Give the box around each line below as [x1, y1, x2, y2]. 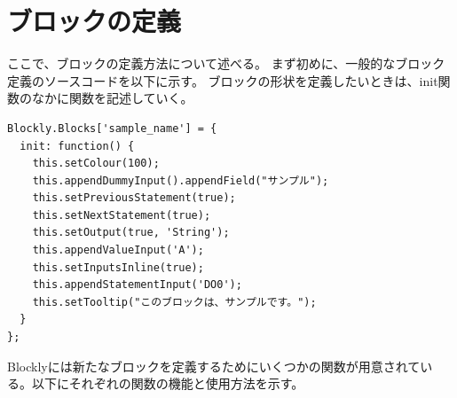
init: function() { [20, 139, 135, 152]
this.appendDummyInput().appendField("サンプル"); [32, 174, 329, 187]
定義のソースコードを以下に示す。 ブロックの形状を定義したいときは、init [7, 71, 438, 90]
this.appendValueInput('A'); [32, 244, 204, 257]
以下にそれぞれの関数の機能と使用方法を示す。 [31, 374, 304, 393]
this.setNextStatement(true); [32, 208, 211, 222]
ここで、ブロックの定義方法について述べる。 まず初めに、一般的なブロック [7, 54, 445, 73]
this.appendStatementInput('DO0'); [32, 278, 242, 292]
